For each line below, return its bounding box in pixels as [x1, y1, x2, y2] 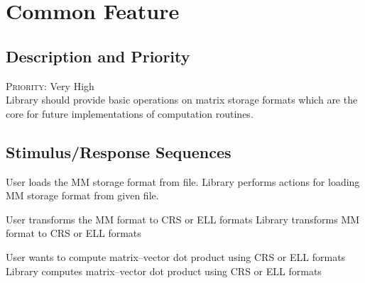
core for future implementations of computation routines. [6, 106, 254, 121]
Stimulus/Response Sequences [6, 140, 231, 162]
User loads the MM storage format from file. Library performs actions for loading [6, 174, 360, 189]
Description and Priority [6, 45, 190, 67]
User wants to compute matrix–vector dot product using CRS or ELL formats [6, 249, 346, 264]
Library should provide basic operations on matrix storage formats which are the [6, 92, 358, 107]
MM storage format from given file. [6, 188, 159, 203]
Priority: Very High [6, 78, 94, 93]
